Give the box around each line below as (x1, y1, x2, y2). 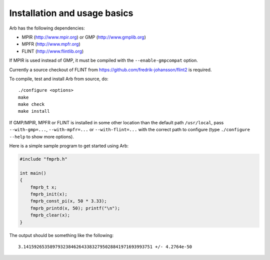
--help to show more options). (9, 133, 74, 140)
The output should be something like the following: (9, 232, 114, 238)
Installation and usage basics (9, 8, 133, 19)
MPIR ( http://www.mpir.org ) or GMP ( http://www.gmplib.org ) (21, 34, 146, 40)
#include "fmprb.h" (19, 156, 67, 162)
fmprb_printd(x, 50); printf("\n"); (30, 205, 120, 211)
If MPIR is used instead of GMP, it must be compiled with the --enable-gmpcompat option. (9, 58, 198, 64)
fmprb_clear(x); (30, 212, 70, 218)
